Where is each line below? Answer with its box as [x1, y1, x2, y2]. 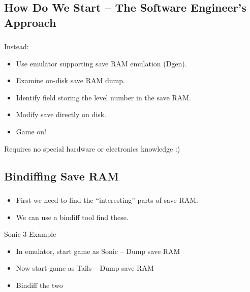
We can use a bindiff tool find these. [16, 211, 129, 222]
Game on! [16, 126, 47, 137]
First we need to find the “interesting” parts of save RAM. [16, 194, 198, 205]
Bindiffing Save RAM [4, 168, 119, 184]
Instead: [4, 41, 29, 52]
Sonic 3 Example [4, 229, 56, 239]
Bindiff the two [16, 279, 63, 290]
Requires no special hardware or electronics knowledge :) [4, 143, 180, 154]
